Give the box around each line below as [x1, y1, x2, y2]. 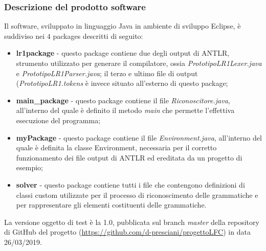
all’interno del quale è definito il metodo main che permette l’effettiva [16, 105, 235, 116]
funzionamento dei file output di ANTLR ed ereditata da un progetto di [16, 152, 242, 163]
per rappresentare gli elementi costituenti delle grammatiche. [16, 199, 207, 210]
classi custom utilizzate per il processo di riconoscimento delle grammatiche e [16, 189, 258, 200]
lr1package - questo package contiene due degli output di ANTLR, [16, 48, 230, 58]
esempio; [16, 162, 43, 173]
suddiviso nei [4, 30, 45, 41]
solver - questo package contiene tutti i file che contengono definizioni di [16, 179, 245, 190]
